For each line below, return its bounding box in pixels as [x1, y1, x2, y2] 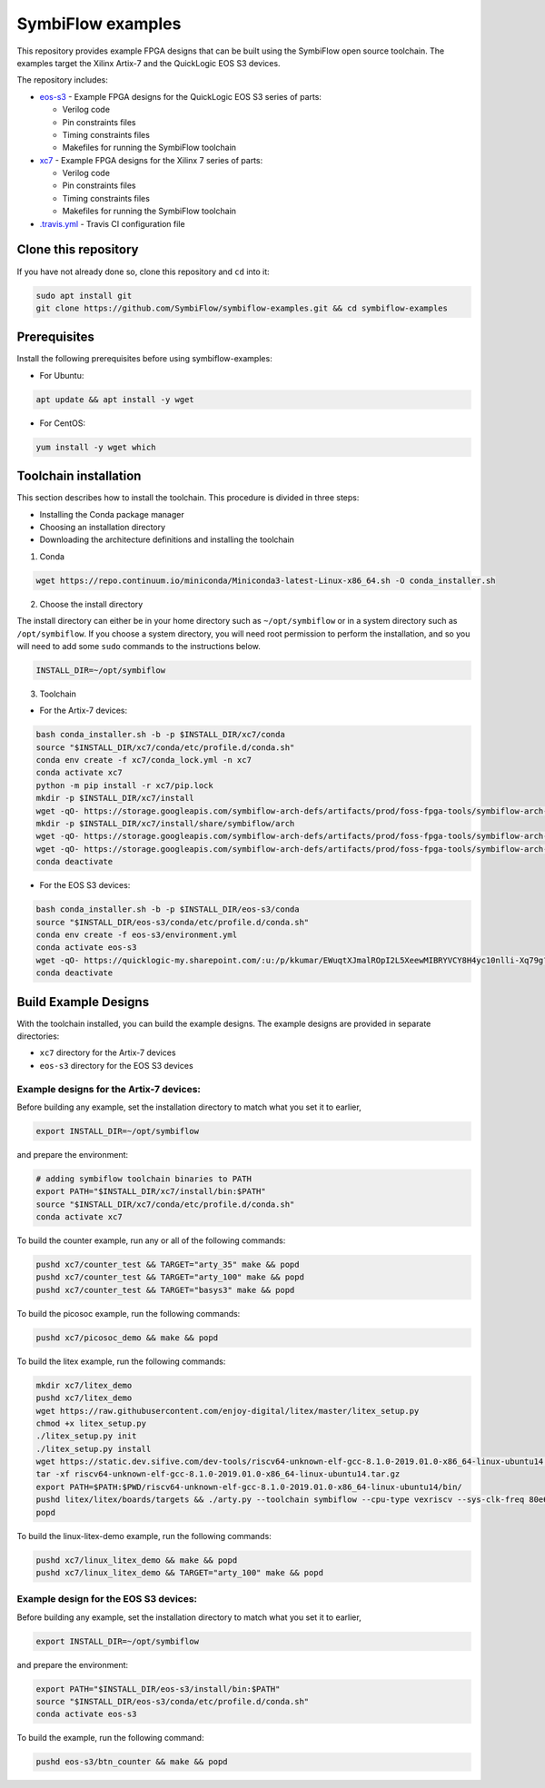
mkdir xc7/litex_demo [35, 1380, 133, 1390]
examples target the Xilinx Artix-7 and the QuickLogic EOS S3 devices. [16, 57, 281, 68]
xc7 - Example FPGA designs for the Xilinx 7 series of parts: [39, 154, 263, 165]
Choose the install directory [39, 598, 144, 609]
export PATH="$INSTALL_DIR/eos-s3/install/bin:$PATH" [35, 1684, 281, 1694]
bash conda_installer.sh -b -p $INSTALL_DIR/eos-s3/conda [35, 904, 300, 914]
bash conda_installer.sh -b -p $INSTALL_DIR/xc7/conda [35, 729, 285, 740]
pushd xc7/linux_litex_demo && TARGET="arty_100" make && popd [35, 1567, 324, 1578]
